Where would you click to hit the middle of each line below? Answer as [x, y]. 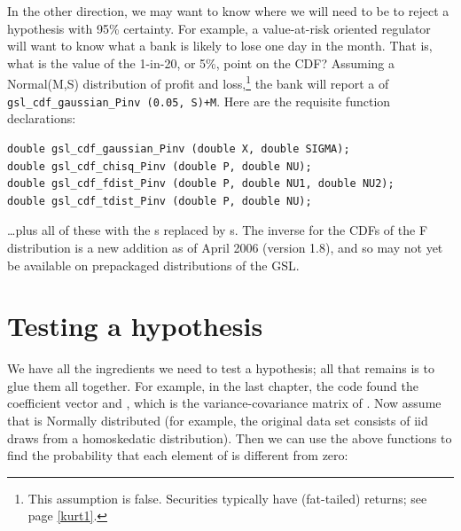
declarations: [42, 118]
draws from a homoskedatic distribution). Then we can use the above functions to [230, 437]
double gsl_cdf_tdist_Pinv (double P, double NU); [160, 201]
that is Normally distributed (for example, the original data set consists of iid [218, 420]
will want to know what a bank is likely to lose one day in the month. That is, [220, 46]
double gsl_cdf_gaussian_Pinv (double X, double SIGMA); [179, 148]
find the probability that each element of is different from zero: [178, 455]
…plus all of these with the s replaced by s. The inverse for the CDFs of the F [218, 230]
